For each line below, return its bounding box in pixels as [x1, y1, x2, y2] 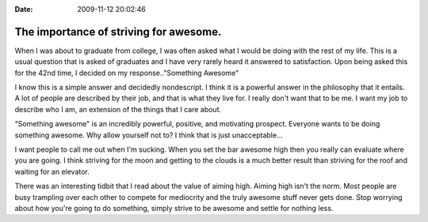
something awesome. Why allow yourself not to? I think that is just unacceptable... [14, 130, 283, 140]
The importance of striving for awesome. [14, 24, 222, 39]
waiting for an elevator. [14, 167, 90, 176]
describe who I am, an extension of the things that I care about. [14, 104, 222, 114]
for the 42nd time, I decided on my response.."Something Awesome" [14, 68, 239, 77]
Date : [14, 5, 33, 13]
